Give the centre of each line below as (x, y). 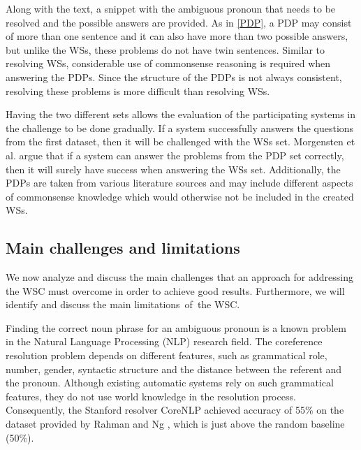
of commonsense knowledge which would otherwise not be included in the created (180, 196)
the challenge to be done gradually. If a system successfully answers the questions (180, 128)
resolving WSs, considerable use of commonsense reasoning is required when (168, 63)
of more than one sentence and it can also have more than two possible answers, (177, 36)
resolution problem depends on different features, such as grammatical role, (167, 355)
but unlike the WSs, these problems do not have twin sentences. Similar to (165, 49)
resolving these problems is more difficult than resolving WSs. (138, 90)
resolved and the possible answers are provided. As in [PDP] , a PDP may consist (179, 22)
